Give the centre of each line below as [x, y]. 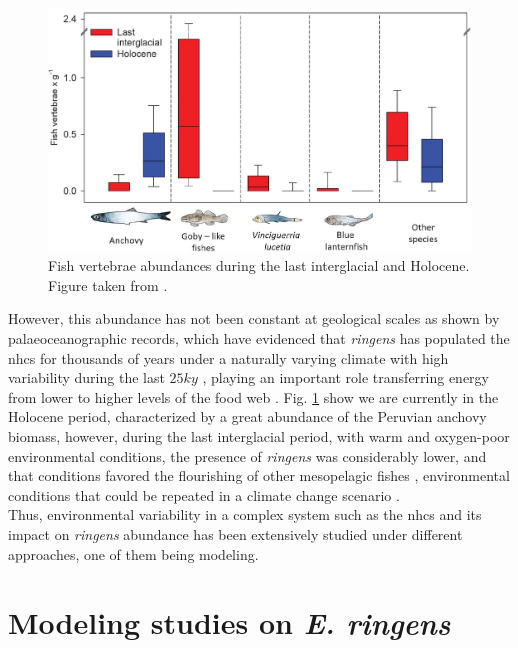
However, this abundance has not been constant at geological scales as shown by [254, 318]
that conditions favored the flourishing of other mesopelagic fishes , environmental [259, 475]
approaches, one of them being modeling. [133, 553]
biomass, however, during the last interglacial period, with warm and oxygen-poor [259, 436]
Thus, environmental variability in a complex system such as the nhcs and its [245, 514]
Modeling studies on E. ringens [229, 623]
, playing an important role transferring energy [346, 377]
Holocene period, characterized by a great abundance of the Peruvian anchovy [247, 416]
